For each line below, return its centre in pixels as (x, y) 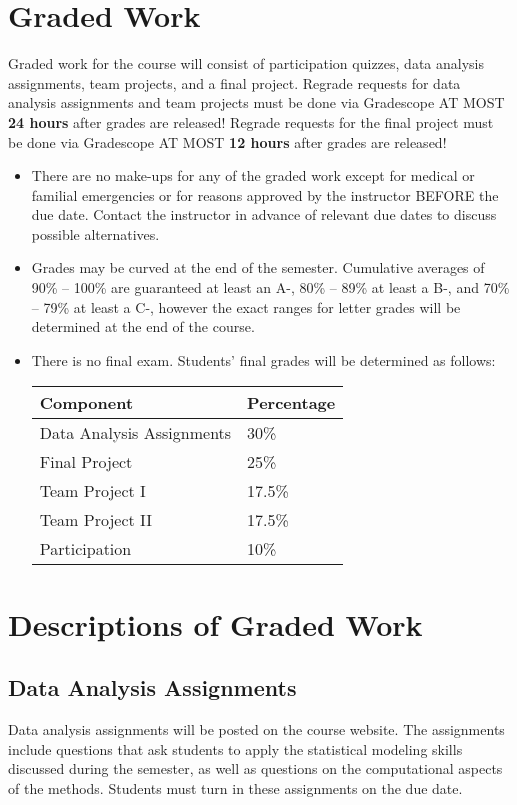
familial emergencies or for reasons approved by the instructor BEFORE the (265, 194)
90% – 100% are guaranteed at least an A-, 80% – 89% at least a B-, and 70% (270, 287)
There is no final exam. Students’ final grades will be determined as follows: (263, 359)
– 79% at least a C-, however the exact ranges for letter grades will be (246, 306)
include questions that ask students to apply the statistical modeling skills (235, 748)
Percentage (291, 403)
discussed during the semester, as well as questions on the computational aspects (255, 768)
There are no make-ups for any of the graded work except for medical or (253, 175)
